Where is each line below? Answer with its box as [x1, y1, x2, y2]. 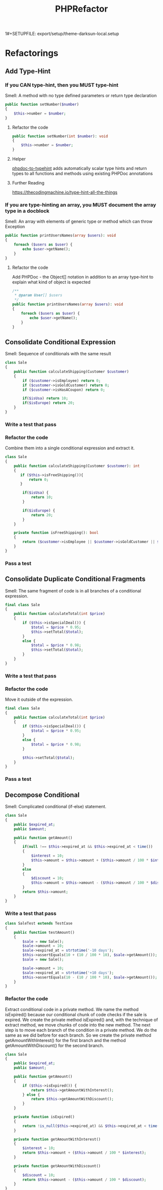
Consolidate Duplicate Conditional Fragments [5, 575, 146, 583]
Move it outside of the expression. [5, 696, 73, 702]
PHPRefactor [55, 3, 108, 15]
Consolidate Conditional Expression [5, 338, 116, 346]
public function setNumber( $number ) [5, 102, 79, 107]
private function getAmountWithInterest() [14, 1137, 101, 1141]
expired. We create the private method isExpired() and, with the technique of [5, 1017, 158, 1023]
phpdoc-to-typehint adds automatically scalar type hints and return [12, 165, 147, 171]
